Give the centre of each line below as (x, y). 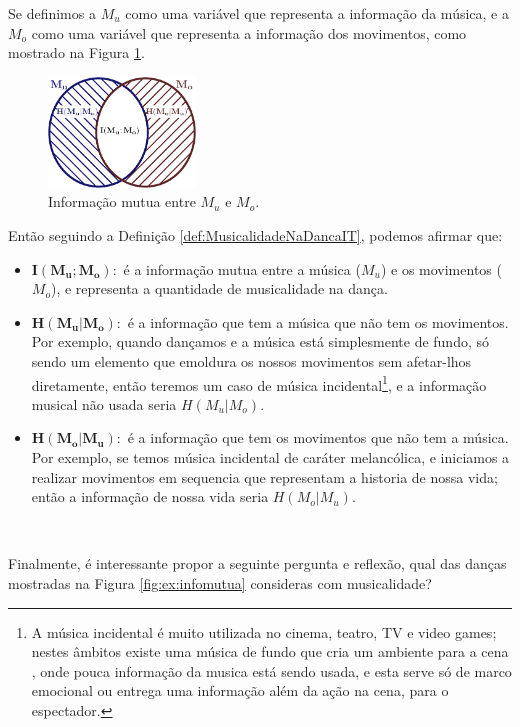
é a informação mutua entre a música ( (242, 268)
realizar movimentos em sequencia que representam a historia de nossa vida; (264, 476)
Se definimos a (52, 13)
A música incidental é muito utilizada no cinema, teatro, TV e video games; (264, 631)
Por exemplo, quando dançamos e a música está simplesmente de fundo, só (260, 341)
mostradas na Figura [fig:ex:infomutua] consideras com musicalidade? (220, 582)
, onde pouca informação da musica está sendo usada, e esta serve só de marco (271, 670)
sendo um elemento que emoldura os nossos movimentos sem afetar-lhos (251, 360)
